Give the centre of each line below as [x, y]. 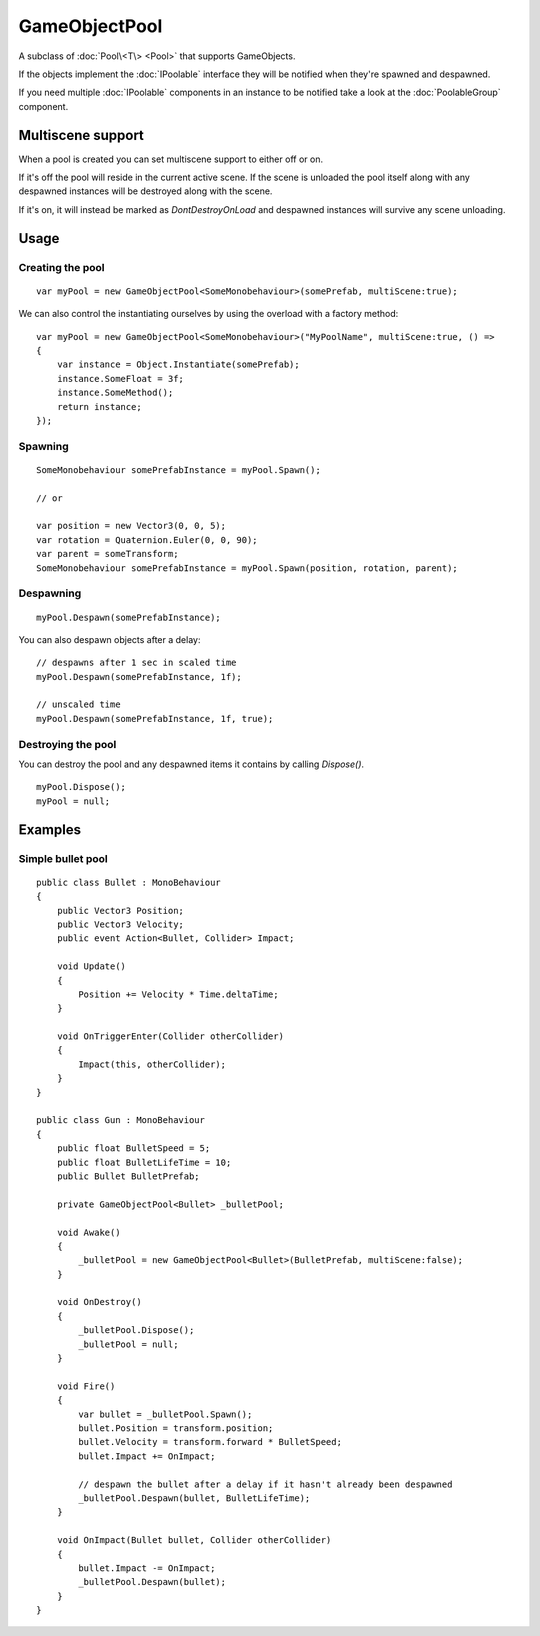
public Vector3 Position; [120, 910]
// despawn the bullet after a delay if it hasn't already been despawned [265, 1484]
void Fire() [86, 1386]
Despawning [50, 593]
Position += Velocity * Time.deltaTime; [178, 994]
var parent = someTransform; [107, 554]
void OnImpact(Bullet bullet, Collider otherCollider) [194, 1540]
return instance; [99, 406]
